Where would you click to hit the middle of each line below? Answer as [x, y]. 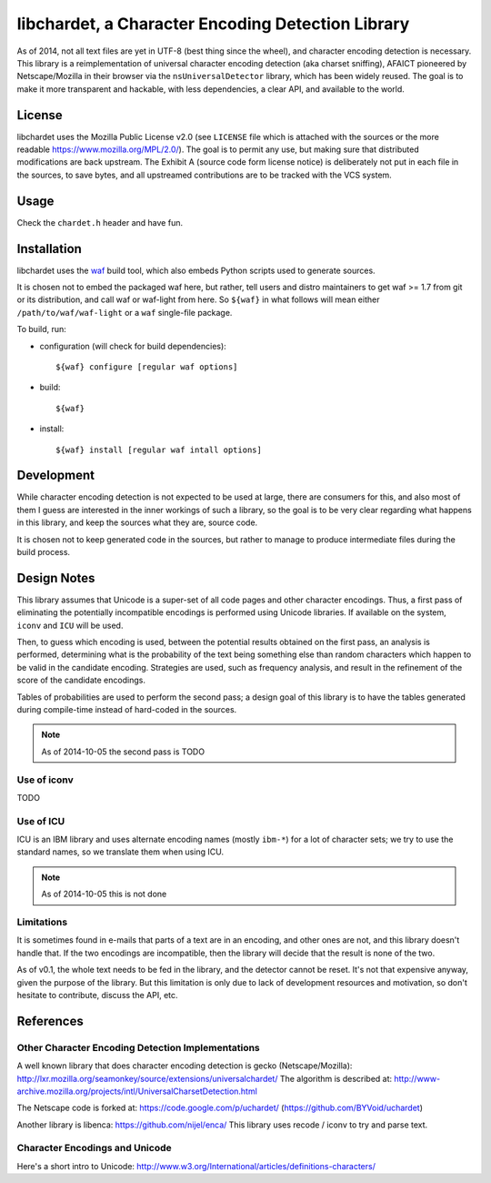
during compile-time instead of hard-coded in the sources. [127, 710]
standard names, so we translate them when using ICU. [120, 852]
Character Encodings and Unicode [94, 1148]
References [50, 1021]
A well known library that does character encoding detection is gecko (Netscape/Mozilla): [185, 1066]
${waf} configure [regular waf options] [147, 367]
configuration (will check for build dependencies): [133, 346]
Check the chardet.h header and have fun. [100, 222]
